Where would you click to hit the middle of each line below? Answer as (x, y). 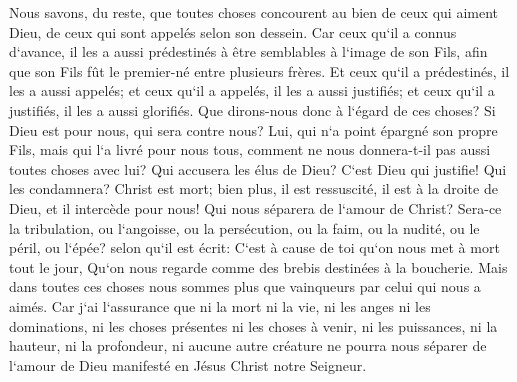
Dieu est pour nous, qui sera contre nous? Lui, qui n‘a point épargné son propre (253, 129)
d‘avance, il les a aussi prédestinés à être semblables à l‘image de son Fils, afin (248, 51)
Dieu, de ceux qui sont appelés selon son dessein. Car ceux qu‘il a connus (233, 31)
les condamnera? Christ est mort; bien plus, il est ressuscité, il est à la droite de (253, 188)
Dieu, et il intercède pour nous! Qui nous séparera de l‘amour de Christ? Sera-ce (255, 207)
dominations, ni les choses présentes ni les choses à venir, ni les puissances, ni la (253, 325)
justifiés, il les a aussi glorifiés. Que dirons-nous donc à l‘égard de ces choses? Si (252, 109)
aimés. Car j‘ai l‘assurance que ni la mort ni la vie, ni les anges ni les (220, 305)
